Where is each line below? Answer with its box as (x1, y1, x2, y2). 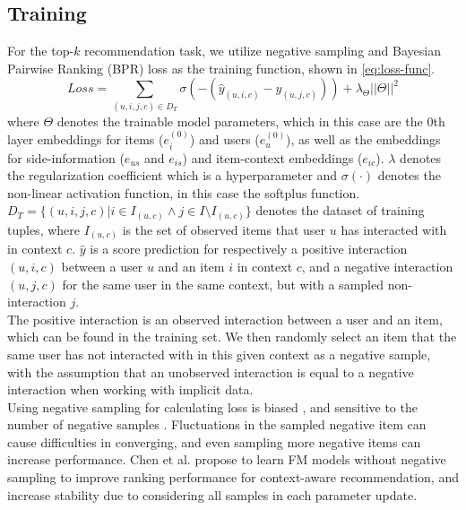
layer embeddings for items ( (7, 130, 164, 149)
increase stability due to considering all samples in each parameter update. (7, 485, 418, 504)
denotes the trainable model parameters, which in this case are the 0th (56, 111, 445, 130)
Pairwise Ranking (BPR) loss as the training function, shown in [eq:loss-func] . (7, 58, 436, 77)
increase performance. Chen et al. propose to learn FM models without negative (7, 450, 446, 469)
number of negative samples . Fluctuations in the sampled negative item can (7, 415, 427, 434)
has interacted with (341, 220, 447, 238)
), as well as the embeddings (286, 130, 441, 149)
